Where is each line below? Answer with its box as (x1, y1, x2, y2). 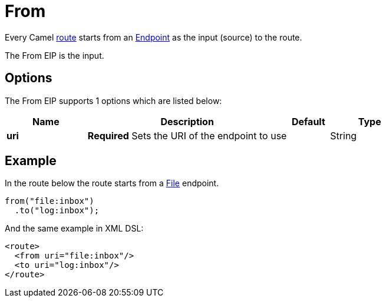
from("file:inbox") (5, 196, 94, 206)
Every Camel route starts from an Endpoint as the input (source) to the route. (5, 32, 302, 42)
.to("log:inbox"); (14, 206, 100, 216)
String (330, 129, 357, 142)
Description (160, 115, 214, 127)
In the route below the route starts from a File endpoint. (5, 178, 219, 189)
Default (291, 115, 325, 127)
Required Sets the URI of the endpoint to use (87, 129, 287, 142)
